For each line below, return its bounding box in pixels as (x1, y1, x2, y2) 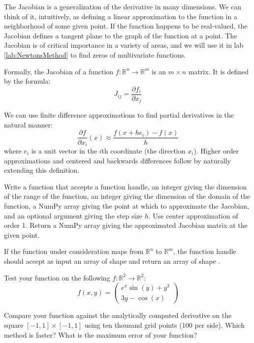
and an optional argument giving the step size (4, 210, 142, 220)
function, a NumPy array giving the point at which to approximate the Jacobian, (4, 200, 249, 211)
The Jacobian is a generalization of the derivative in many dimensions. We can (4, 1, 241, 11)
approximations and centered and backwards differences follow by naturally (4, 155, 231, 165)
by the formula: (4, 76, 51, 86)
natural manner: (4, 119, 53, 129)
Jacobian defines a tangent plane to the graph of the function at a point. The (4, 30, 237, 40)
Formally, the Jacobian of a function (4, 66, 114, 76)
